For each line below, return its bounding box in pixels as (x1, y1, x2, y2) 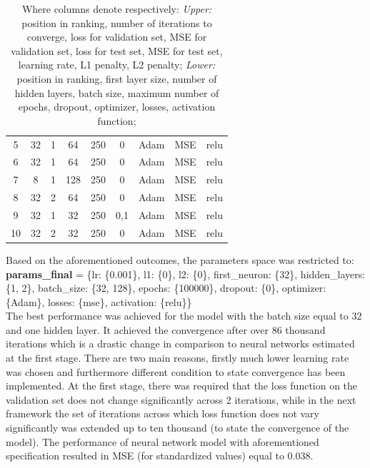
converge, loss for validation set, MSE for (26, 29, 207, 44)
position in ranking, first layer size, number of (16, 71, 217, 86)
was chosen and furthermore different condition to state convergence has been (6, 364, 346, 379)
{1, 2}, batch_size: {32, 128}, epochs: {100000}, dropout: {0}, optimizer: (6, 280, 326, 295)
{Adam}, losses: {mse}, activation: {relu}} (6, 294, 192, 309)
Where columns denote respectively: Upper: (21, 1, 212, 16)
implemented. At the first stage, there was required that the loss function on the (6, 378, 358, 393)
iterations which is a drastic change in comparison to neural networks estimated (6, 336, 355, 351)
